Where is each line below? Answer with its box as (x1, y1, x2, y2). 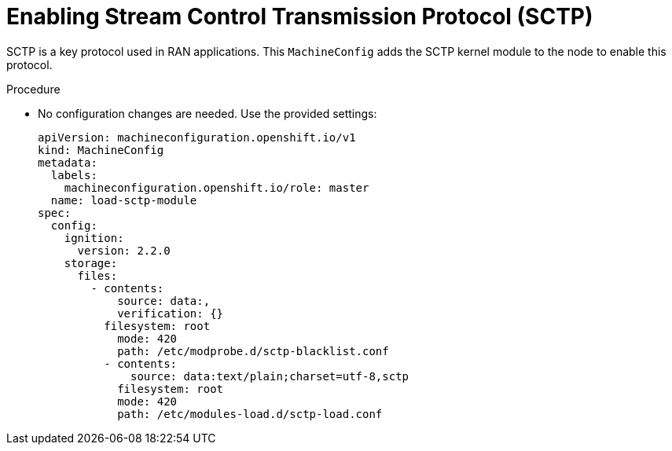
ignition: (64, 231, 124, 244)
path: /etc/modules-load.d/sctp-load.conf (117, 407, 383, 420)
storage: (64, 256, 118, 269)
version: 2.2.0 (77, 244, 171, 257)
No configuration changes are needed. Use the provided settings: (38, 106, 377, 120)
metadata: (38, 156, 97, 169)
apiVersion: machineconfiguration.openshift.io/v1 (38, 130, 356, 144)
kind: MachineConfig (38, 143, 164, 156)
